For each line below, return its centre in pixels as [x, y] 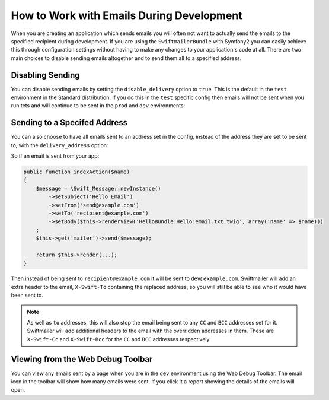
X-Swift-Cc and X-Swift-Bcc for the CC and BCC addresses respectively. [119, 339]
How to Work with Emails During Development [127, 15]
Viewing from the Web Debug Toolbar [82, 359]
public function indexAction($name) [77, 172]
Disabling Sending [45, 75]
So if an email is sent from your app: [55, 156]
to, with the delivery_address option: [60, 145]
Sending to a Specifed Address [69, 123]
